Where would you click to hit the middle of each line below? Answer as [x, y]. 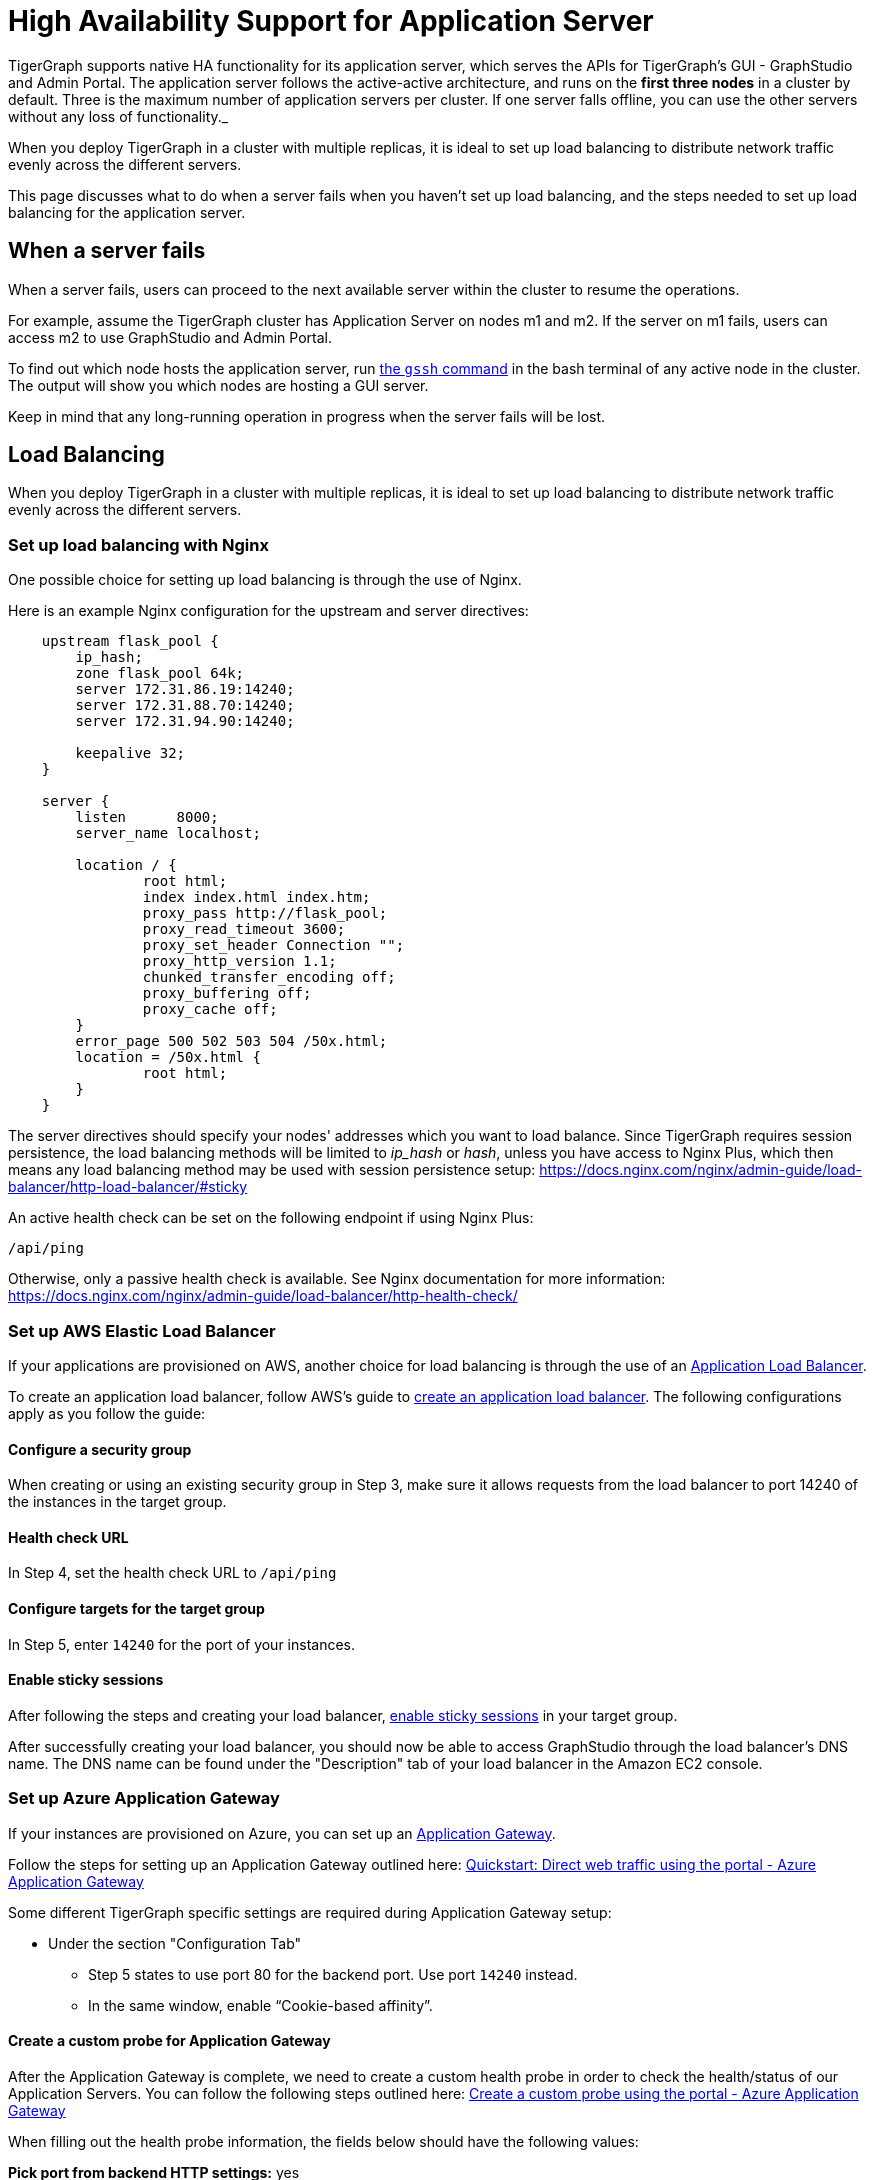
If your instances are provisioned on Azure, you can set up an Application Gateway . [282, 1833]
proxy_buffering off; [227, 993]
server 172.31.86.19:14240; [185, 689]
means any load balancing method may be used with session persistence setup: [272, 1170]
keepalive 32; [130, 753]
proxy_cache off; [210, 1009]
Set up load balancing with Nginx [138, 544]
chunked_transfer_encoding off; [269, 977]
